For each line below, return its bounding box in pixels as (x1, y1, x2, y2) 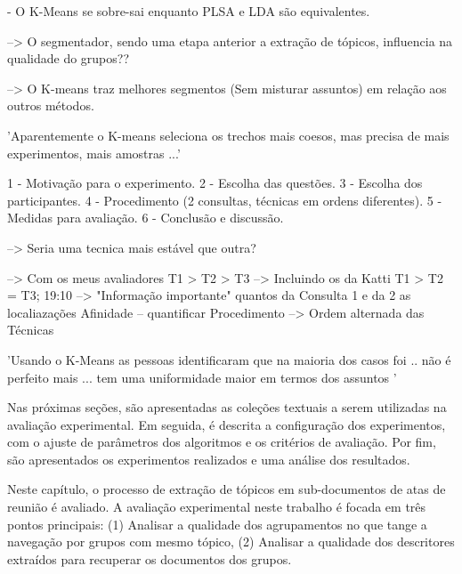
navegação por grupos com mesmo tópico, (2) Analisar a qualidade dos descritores (7, 532, 455, 551)
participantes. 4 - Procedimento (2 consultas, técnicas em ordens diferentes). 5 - (7, 190, 442, 209)
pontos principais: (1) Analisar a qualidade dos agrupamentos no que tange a (7, 514, 427, 533)
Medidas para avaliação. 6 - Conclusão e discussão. (7, 208, 284, 227)
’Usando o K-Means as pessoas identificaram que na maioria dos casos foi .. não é (7, 350, 451, 368)
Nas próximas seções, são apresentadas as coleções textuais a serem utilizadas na (7, 398, 447, 416)
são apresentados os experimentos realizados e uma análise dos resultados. (7, 449, 410, 468)
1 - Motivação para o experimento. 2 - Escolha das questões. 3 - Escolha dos (7, 174, 423, 192)
